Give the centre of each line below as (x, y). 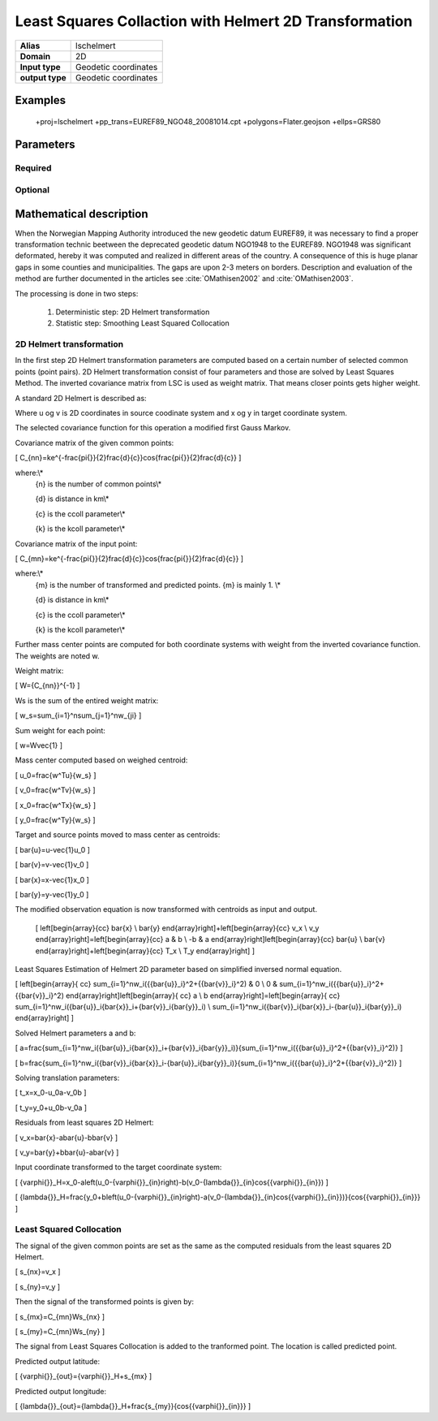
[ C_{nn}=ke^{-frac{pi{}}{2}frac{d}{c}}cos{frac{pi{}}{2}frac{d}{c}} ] (128, 458)
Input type (40, 67)
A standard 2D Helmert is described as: (81, 398)
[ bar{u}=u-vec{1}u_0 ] (53, 849)
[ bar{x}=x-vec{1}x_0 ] (52, 879)
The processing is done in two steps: (77, 293)
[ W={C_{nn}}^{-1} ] (47, 685)
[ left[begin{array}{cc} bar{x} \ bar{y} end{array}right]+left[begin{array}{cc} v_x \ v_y (177, 928)
